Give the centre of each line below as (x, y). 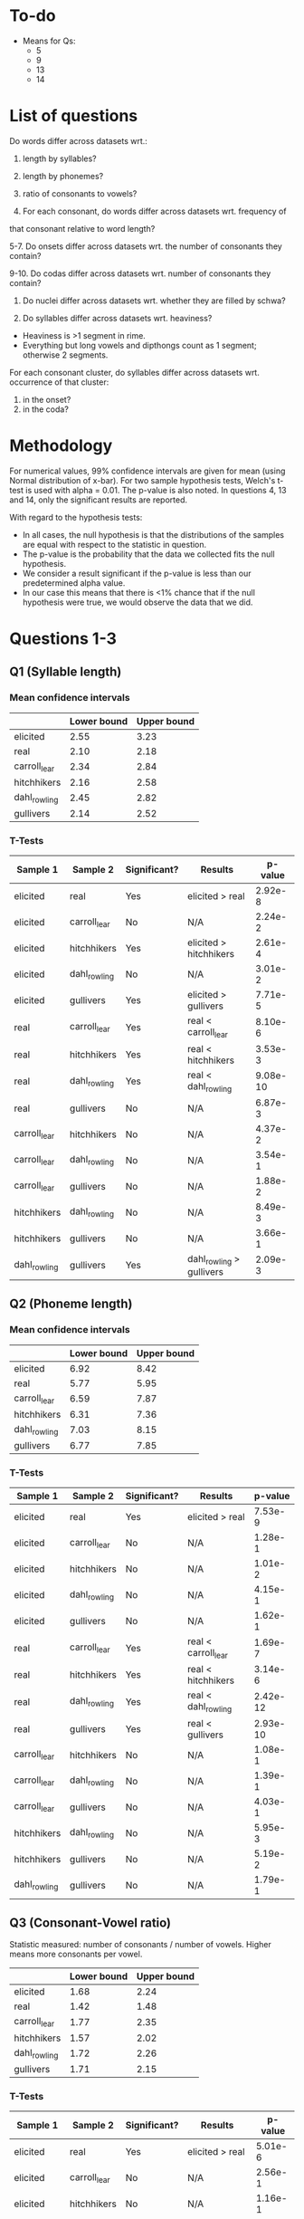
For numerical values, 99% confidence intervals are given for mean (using (147, 471)
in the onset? (47, 399)
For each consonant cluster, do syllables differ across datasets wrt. (134, 372)
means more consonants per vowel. (76, 1954)
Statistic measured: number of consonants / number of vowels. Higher (140, 1945)
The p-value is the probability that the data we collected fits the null (148, 554)
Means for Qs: (49, 41)
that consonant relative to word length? (82, 228)
